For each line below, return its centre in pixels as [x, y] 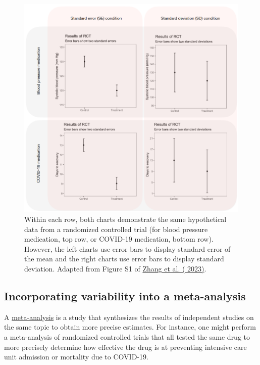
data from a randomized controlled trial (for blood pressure [116, 229]
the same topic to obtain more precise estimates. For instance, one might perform [130, 327]
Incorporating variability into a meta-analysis [125, 296]
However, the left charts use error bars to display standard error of [127, 248]
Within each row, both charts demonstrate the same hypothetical [125, 219]
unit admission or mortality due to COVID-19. [76, 357]
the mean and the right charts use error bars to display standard [124, 259]
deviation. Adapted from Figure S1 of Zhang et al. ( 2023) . [115, 269]
